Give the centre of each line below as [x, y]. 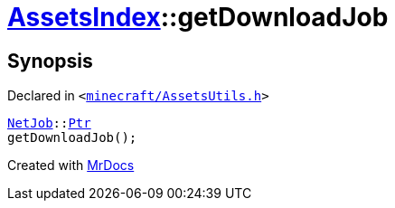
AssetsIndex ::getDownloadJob [198, 17]
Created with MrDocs [71, 165]
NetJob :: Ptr [49, 123]
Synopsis [50, 61]
